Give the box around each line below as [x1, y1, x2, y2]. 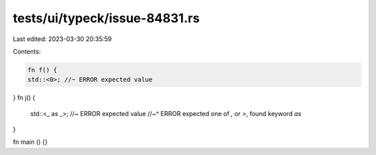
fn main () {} [13, 138, 48, 146]
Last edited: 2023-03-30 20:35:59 [13, 35, 112, 43]
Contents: [13, 47, 41, 56]
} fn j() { [13, 94, 36, 102]
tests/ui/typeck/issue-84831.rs [13, 10, 200, 26]
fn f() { [27, 66, 58, 74]
